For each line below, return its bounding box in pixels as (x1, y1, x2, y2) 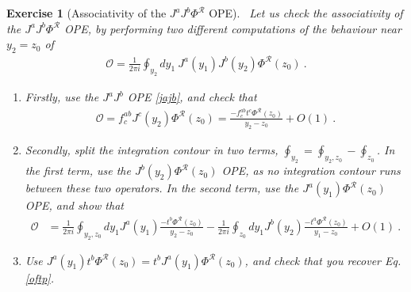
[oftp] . (25, 269, 54, 286)
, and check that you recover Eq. (244, 252, 401, 268)
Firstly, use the (25, 89, 99, 105)
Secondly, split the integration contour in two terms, (25, 141, 278, 157)
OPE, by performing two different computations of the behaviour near (63, 20, 401, 36)
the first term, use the (25, 162, 131, 179)
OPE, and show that (25, 197, 124, 214)
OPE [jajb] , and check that (127, 89, 257, 105)
